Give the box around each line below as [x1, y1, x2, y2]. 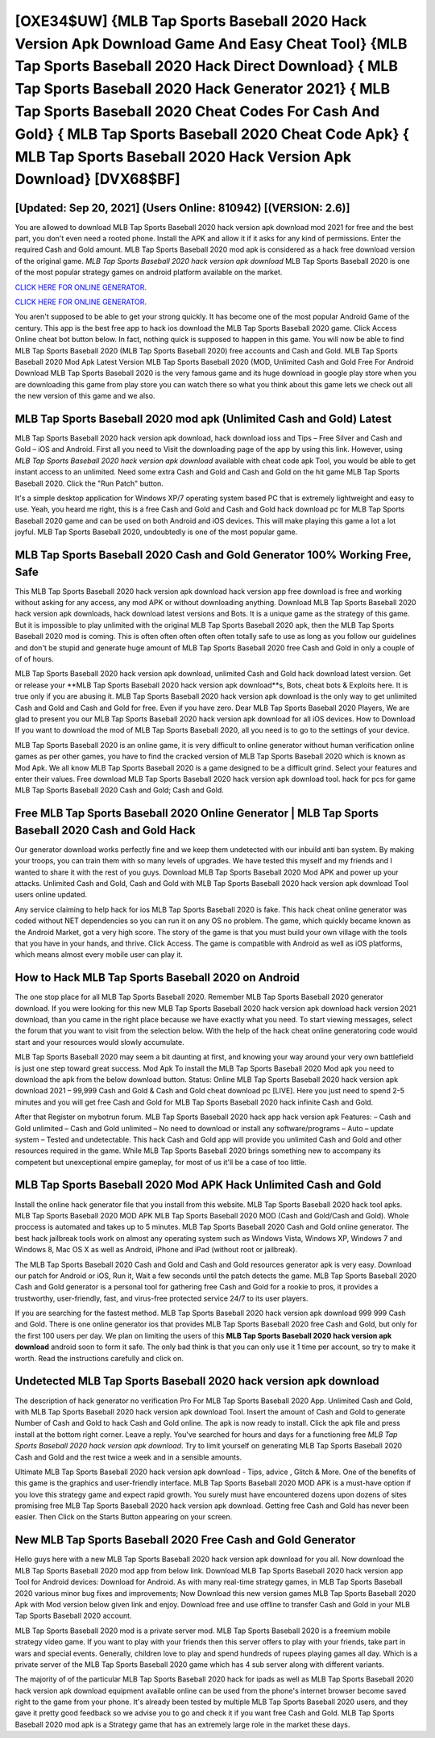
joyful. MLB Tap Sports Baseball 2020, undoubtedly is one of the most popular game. [14, 527, 298, 537]
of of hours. [14, 654, 54, 663]
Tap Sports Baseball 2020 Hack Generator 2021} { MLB [14, 80, 391, 98]
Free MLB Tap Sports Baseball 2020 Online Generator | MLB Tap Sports [14, 807, 379, 821]
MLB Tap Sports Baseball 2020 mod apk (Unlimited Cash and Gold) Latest [14, 412, 392, 425]
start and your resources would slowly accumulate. [14, 1037, 184, 1047]
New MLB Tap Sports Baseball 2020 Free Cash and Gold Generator [14, 1533, 356, 1547]
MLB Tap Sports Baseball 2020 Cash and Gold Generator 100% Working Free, [14, 548, 412, 562]
